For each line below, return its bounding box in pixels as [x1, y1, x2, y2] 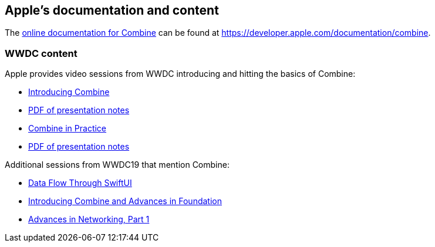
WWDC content [5, 47, 77, 59]
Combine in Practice [28, 123, 107, 134]
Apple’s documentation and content [5, 3, 219, 18]
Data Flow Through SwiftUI [28, 178, 132, 188]
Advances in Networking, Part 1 [28, 214, 150, 225]
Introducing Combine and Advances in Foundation [28, 196, 222, 207]
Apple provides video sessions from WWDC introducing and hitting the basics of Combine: [5, 69, 356, 79]
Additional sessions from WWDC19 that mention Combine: [5, 160, 230, 170]
